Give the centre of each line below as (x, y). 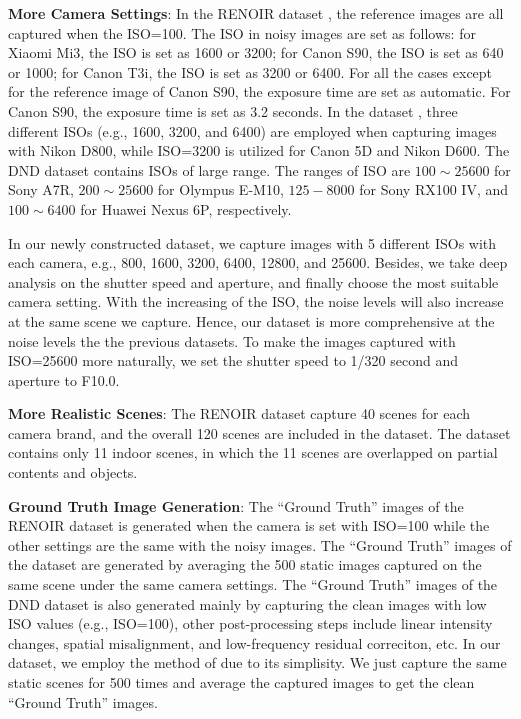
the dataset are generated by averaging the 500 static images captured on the (245, 564)
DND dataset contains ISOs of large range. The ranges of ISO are (209, 169)
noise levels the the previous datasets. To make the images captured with (232, 340)
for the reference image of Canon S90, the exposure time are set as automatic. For (259, 91)
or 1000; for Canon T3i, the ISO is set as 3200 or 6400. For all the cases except (250, 71)
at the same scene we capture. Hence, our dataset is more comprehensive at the (251, 320)
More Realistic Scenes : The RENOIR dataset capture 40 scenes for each (239, 413)
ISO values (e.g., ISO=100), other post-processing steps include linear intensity (250, 623)
